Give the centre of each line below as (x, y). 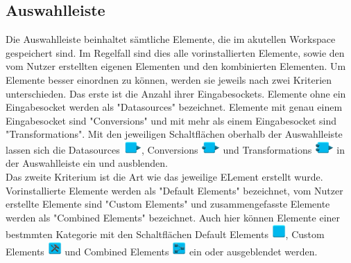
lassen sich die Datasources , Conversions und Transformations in (175, 149)
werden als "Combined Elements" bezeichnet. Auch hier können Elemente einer (173, 217)
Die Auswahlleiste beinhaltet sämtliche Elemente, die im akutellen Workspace (171, 39)
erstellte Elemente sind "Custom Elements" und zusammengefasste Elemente (168, 204)
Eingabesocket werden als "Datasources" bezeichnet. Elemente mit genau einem (174, 107)
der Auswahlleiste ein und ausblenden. (87, 163)
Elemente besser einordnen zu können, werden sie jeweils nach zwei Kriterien (169, 79)
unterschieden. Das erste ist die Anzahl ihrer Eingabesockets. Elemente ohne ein (176, 93)
